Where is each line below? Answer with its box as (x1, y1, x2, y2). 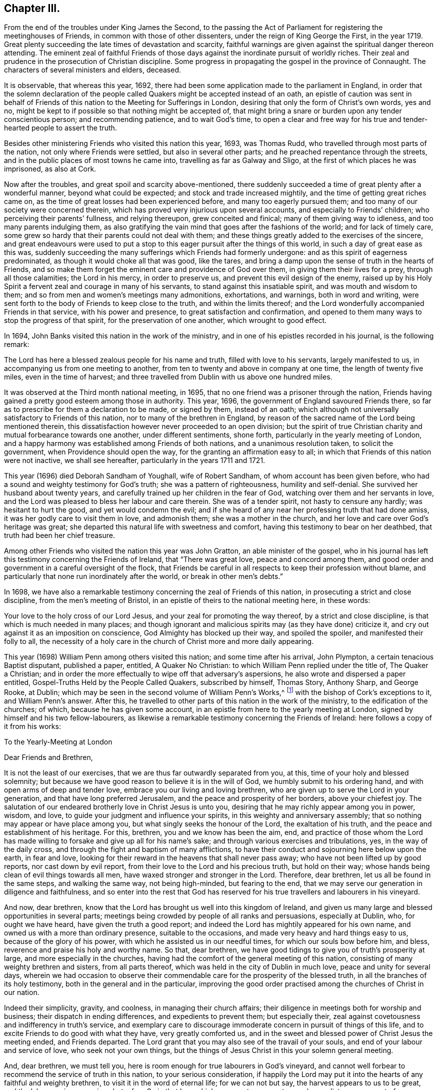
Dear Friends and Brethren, (4, 753, 93, 762)
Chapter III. (4, 2, 60, 14)
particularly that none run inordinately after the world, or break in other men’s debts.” (4, 572, 283, 581)
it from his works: (4, 722, 61, 731)
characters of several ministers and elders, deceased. (4, 65, 181, 74)
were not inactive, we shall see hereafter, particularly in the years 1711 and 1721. (4, 456, 265, 465)
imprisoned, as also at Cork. (4, 164, 96, 173)
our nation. (4, 988, 39, 997)
